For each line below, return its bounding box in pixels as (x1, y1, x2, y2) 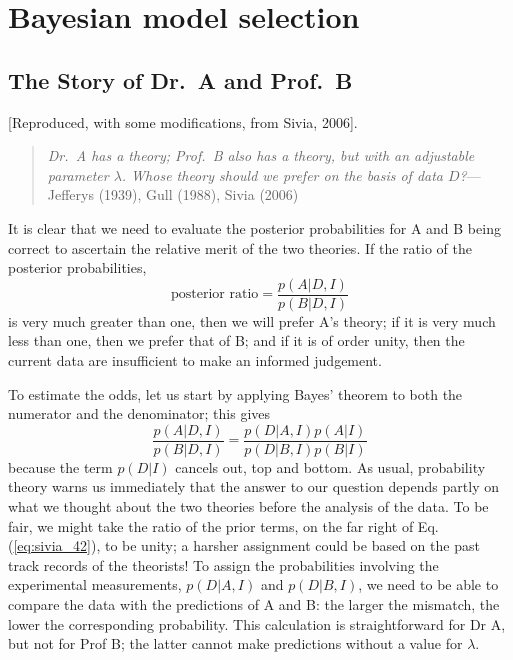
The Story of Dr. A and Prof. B (8, 64, 353, 95)
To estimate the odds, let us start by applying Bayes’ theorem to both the (8, 383, 463, 404)
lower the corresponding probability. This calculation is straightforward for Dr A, (8, 613, 506, 634)
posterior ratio (170, 287, 259, 302)
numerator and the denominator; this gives (8, 403, 271, 424)
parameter (47, 164, 109, 185)
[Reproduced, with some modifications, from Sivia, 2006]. (8, 111, 358, 132)
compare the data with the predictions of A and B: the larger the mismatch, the (8, 593, 500, 614)
